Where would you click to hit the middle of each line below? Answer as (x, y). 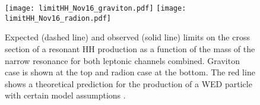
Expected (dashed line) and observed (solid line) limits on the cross (127, 37)
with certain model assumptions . (65, 95)
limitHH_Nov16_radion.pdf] (58, 18)
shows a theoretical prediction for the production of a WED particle (129, 83)
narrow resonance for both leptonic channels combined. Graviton (122, 60)
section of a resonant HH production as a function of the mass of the (130, 48)
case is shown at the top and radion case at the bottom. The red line (130, 72)
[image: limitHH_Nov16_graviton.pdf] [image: (96, 8)
